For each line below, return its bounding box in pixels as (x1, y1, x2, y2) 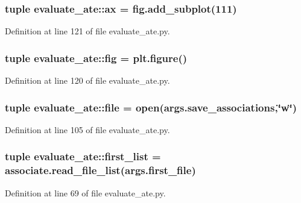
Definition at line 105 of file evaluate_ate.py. (5, 123, 170, 136)
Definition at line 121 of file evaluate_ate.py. (5, 25, 170, 37)
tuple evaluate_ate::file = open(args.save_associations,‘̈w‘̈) (5, 99, 297, 114)
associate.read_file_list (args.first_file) (5, 163, 196, 178)
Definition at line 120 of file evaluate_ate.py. (5, 74, 170, 87)
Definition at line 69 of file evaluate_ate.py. (5, 186, 166, 199)
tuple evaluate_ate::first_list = (5, 149, 161, 164)
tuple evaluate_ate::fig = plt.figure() (5, 50, 188, 65)
